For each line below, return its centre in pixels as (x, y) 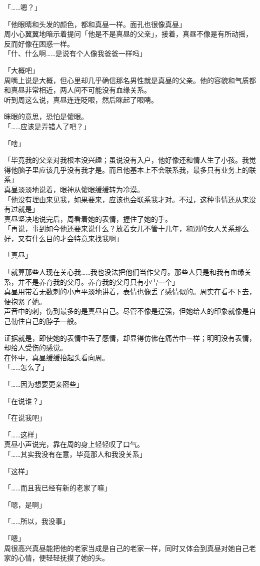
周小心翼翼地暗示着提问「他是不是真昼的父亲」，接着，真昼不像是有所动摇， (128, 34)
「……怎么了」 (26, 367)
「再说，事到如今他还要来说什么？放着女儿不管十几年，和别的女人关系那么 (126, 228)
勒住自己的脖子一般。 (46, 321)
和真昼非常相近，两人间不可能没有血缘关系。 (77, 90)
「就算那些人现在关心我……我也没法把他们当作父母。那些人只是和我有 (117, 272)
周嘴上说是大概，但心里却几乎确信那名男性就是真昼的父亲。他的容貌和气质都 (130, 80)
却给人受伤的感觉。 (35, 348)
